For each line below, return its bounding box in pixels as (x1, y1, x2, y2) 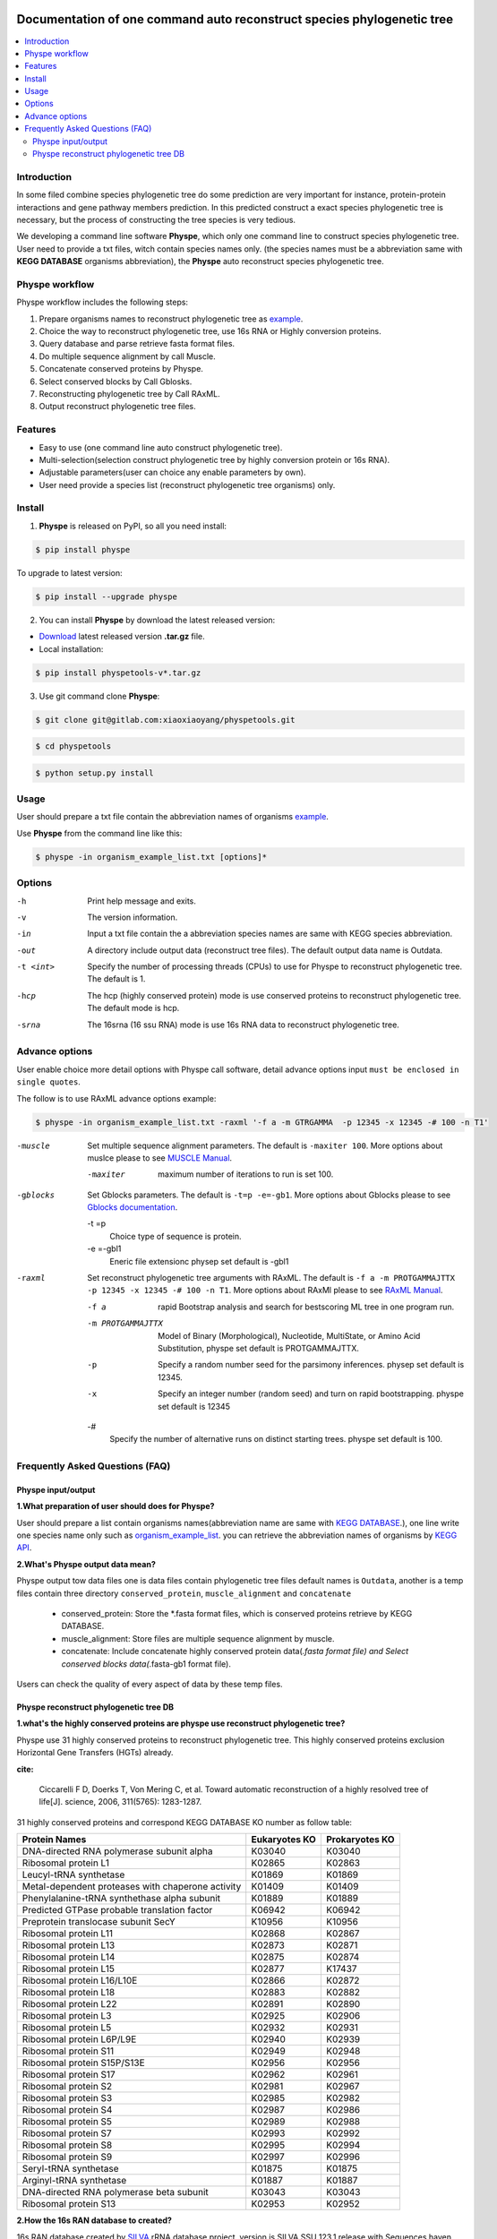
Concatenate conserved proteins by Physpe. (39, 364, 203, 374)
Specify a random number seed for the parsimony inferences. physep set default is (158, 1360, 465, 1370)
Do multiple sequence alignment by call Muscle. (39, 350, 216, 362)
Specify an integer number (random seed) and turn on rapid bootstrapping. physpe (158, 1388, 465, 1399)
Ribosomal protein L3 (21, 2010, 112, 2022)
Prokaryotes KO (325, 1833, 395, 1846)
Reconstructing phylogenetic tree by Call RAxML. (39, 389, 221, 399)
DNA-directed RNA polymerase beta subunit (21, 2186, 210, 2199)
